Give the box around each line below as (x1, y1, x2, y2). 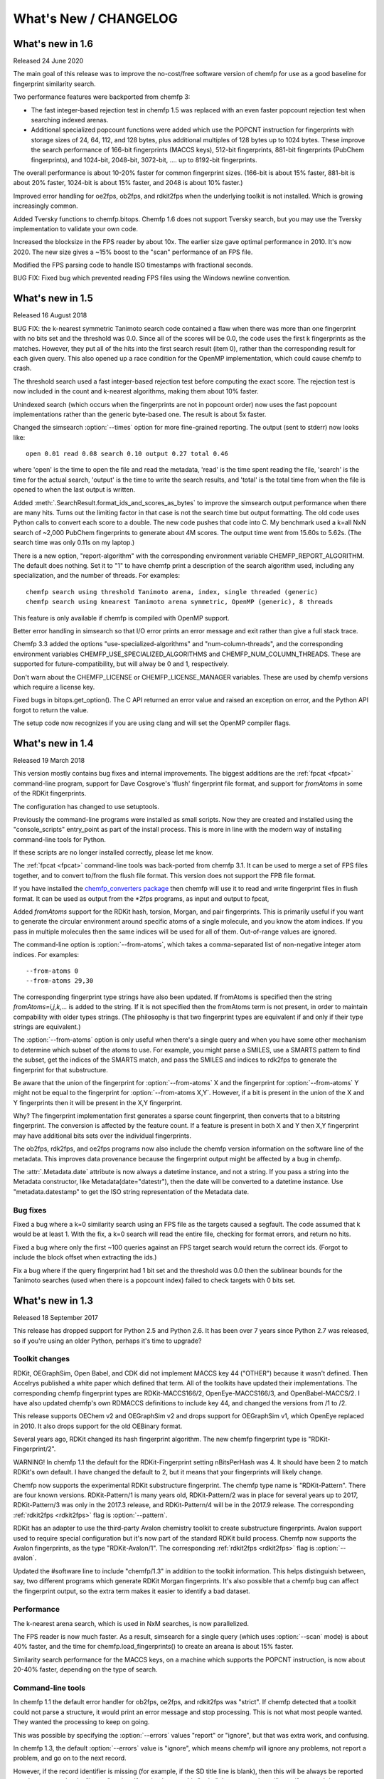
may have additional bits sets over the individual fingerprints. (13, 1131, 192, 1140)
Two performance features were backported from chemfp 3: (13, 93, 191, 101)
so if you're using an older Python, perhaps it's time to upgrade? (13, 1336, 202, 1345)
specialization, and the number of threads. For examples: (13, 571, 181, 580)
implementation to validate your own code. (13, 224, 139, 233)
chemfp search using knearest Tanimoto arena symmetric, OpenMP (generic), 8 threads (26, 598, 334, 606)
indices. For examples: (13, 950, 80, 959)
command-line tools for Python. (13, 835, 107, 843)
